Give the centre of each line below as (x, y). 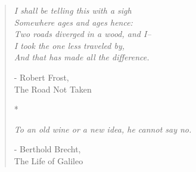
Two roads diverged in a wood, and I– (83, 34)
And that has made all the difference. (82, 57)
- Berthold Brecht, (47, 149)
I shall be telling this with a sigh (73, 10)
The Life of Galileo (49, 160)
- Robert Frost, (41, 77)
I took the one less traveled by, (69, 45)
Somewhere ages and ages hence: (73, 22)
